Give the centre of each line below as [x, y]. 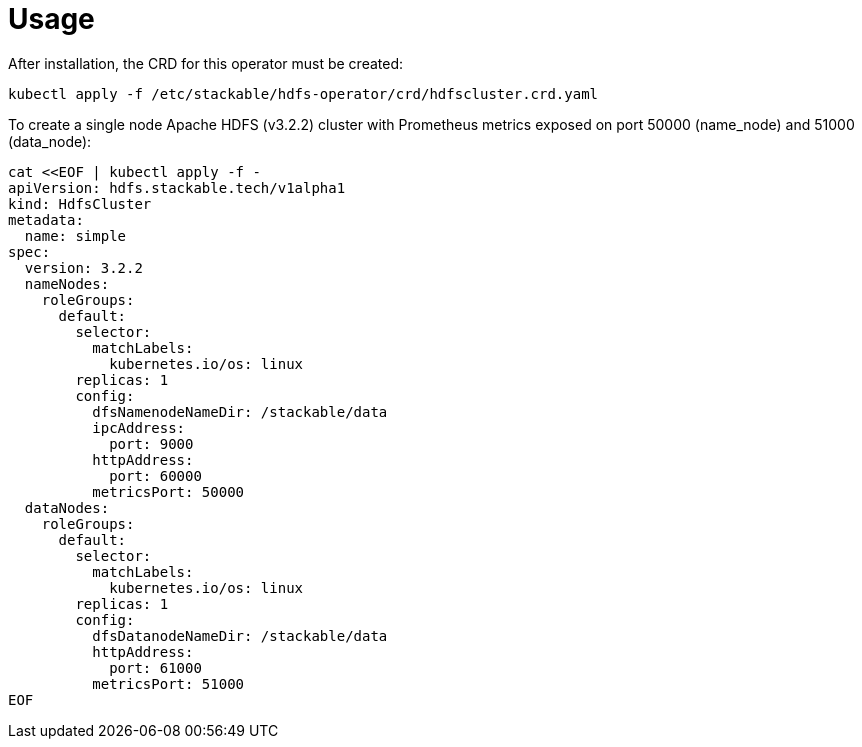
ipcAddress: [139, 427]
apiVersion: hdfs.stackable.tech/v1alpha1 [177, 187]
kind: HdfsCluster [80, 203]
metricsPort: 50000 [168, 491]
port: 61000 [155, 667]
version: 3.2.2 [83, 267]
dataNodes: [67, 507]
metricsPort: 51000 [168, 683]
